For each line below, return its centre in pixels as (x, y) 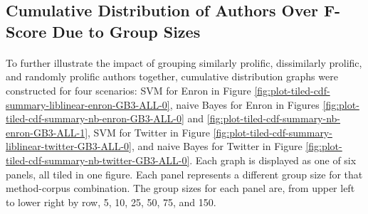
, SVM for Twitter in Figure (149, 132)
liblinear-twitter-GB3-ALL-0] (69, 146)
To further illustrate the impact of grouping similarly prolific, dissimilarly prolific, (184, 62)
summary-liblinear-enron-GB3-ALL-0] (88, 104)
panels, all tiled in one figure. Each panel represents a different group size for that (184, 174)
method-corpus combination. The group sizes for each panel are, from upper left (180, 188)
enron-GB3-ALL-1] (47, 132)
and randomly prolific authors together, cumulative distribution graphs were (172, 76)
